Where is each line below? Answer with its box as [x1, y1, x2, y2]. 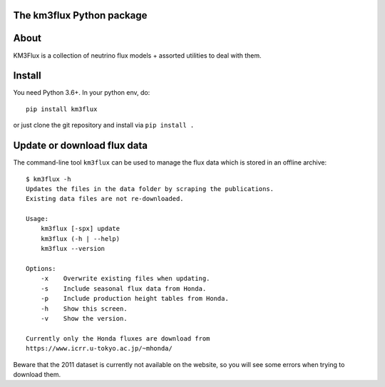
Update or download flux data [13, 140, 148, 152]
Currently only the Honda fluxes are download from [26, 334, 210, 342]
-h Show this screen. [40, 304, 128, 313]
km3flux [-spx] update [40, 225, 120, 233]
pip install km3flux [26, 105, 98, 113]
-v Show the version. [40, 314, 128, 322]
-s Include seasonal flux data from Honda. [40, 284, 207, 292]
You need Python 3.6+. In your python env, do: [13, 88, 150, 97]
